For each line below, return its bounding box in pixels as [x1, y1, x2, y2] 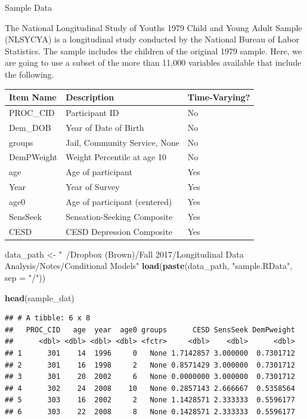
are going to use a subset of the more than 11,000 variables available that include [5, 56, 302, 69]
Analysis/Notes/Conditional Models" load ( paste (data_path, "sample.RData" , [5, 259, 293, 272]
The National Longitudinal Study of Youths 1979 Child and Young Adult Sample [5, 21, 302, 33]
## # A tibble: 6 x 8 [5, 314, 91, 323]
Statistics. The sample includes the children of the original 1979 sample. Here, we [5, 44, 302, 57]
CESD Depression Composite [66, 225, 172, 237]
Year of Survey [66, 181, 120, 193]
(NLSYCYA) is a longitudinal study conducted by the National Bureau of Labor [5, 33, 299, 45]
